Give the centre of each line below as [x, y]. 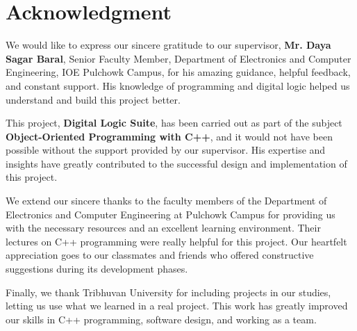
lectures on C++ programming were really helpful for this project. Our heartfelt [176, 241]
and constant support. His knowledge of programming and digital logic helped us [178, 85]
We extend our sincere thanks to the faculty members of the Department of [166, 201]
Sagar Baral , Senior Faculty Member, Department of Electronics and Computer [178, 58]
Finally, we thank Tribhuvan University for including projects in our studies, [168, 292]
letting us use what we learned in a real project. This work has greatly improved [177, 306]
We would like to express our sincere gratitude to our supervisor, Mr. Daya [168, 45]
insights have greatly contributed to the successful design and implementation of [176, 163]
